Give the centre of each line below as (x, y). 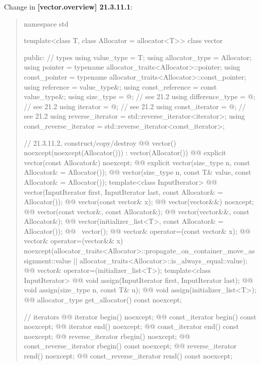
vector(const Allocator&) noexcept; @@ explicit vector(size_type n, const (137, 162)
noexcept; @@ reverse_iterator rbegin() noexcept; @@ (107, 336)
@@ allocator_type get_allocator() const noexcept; (103, 300)
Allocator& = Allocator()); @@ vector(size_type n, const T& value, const (138, 172)
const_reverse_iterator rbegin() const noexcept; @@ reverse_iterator (130, 346)
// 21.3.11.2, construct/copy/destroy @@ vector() (100, 142)
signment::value (47, 260)
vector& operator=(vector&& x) (73, 241)
